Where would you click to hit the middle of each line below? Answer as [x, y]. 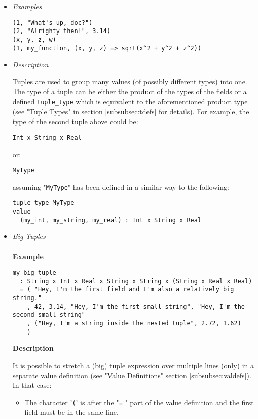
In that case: [32, 385]
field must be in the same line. [71, 412]
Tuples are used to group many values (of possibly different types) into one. [130, 81]
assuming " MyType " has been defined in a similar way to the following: [121, 186]
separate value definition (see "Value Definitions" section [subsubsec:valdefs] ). [132, 375]
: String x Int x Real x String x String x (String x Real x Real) [136, 281]
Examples [27, 6]
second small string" [49, 315]
